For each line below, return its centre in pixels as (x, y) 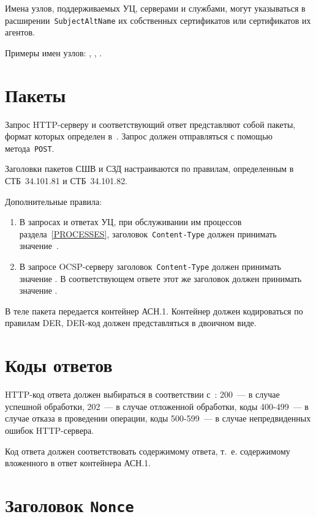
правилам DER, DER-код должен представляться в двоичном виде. (131, 323)
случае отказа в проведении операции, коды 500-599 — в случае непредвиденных (158, 418)
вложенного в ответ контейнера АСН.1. (78, 463)
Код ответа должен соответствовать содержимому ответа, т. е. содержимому (148, 451)
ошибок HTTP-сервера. (50, 430)
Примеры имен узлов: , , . (54, 52)
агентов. (20, 32)
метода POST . (30, 148)
